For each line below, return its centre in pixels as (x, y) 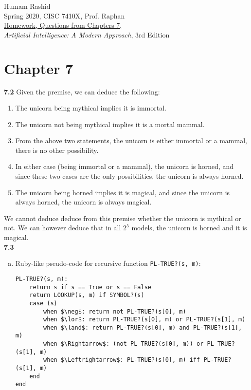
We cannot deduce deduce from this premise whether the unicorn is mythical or (123, 218)
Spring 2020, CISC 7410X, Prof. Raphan (64, 15)
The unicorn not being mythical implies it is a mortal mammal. (110, 124)
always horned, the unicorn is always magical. (83, 202)
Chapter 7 (39, 68)
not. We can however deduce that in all (63, 228)
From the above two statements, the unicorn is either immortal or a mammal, (131, 140)
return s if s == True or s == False (90, 287)
